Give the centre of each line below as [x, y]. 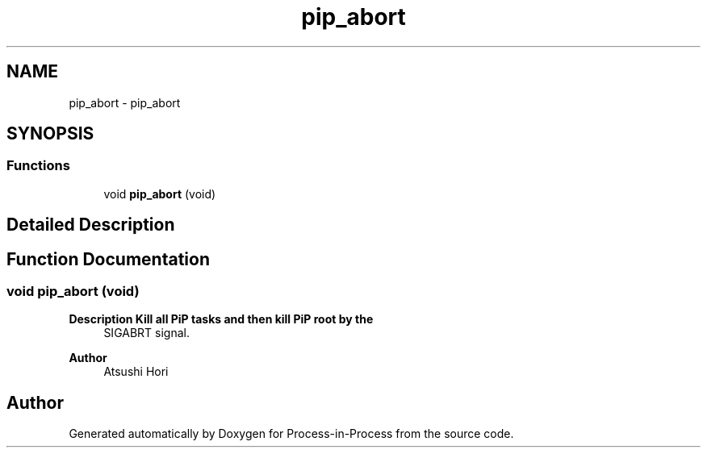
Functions [38, 166]
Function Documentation [108, 259]
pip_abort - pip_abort [125, 102]
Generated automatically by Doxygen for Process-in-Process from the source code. [291, 434]
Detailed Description [91, 225]
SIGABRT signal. [146, 333]
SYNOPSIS [50, 134]
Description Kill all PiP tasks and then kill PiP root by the [221, 319]
